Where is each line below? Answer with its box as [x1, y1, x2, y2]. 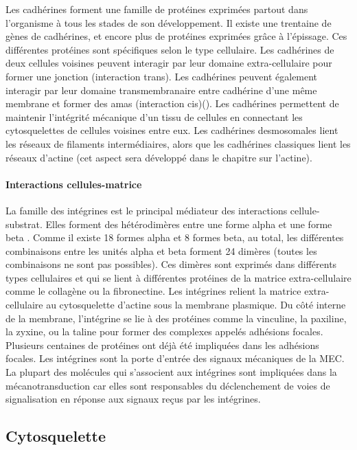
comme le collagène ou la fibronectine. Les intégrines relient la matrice [5, 284, 301, 298]
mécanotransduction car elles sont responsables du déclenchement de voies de [5, 378, 330, 392]
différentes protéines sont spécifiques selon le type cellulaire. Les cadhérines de [5, 42, 334, 56]
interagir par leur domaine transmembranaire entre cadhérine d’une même [5, 82, 317, 97]
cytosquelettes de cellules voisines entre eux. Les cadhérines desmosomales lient [5, 123, 338, 137]
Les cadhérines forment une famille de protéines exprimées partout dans [5, 2, 308, 16]
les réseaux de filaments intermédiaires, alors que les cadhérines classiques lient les [5, 136, 351, 150]
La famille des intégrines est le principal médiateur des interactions [5, 203, 288, 217]
